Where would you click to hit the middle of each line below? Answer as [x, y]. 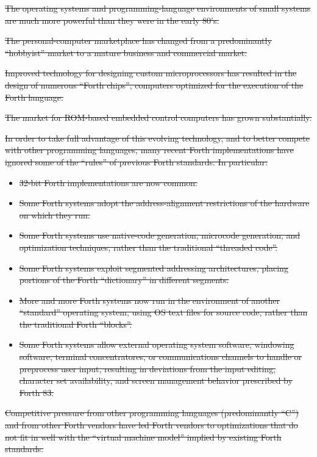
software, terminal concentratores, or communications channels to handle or [161, 357]
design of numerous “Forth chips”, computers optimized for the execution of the [154, 85]
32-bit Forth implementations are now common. [108, 182]
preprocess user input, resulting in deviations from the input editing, [148, 368]
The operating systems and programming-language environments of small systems [158, 8]
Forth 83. [37, 392]
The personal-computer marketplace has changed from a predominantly [138, 41]
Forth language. [34, 97]
